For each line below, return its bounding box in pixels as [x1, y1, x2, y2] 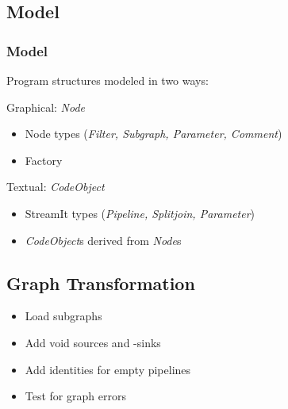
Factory [25, 151, 63, 168]
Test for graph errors [25, 388, 126, 404]
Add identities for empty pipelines [25, 361, 191, 377]
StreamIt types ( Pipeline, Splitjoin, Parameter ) [25, 204, 255, 221]
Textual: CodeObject [6, 178, 105, 195]
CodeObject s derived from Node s [25, 231, 182, 248]
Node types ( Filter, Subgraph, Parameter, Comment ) [25, 125, 282, 142]
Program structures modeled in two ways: [6, 72, 209, 88]
